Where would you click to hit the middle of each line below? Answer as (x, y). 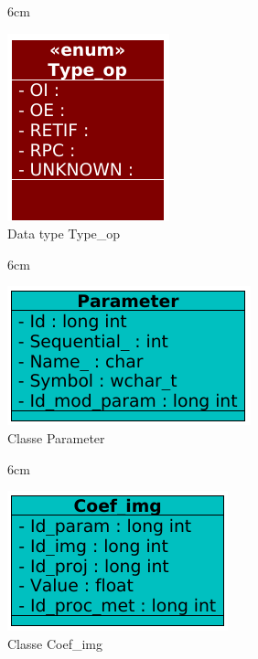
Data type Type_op (64, 234)
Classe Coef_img (55, 643)
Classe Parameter (56, 437)
